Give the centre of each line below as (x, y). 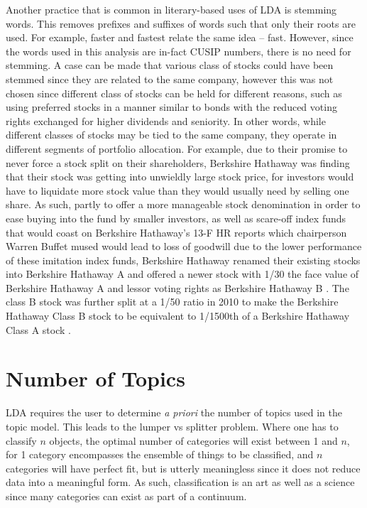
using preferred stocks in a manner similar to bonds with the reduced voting (171, 107)
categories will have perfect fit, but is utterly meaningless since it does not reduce (183, 468)
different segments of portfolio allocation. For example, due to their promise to (177, 148)
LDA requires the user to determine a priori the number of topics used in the (174, 412)
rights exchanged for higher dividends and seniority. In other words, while (166, 120)
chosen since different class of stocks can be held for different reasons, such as (174, 93)
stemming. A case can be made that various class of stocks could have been (170, 65)
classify (21, 440)
